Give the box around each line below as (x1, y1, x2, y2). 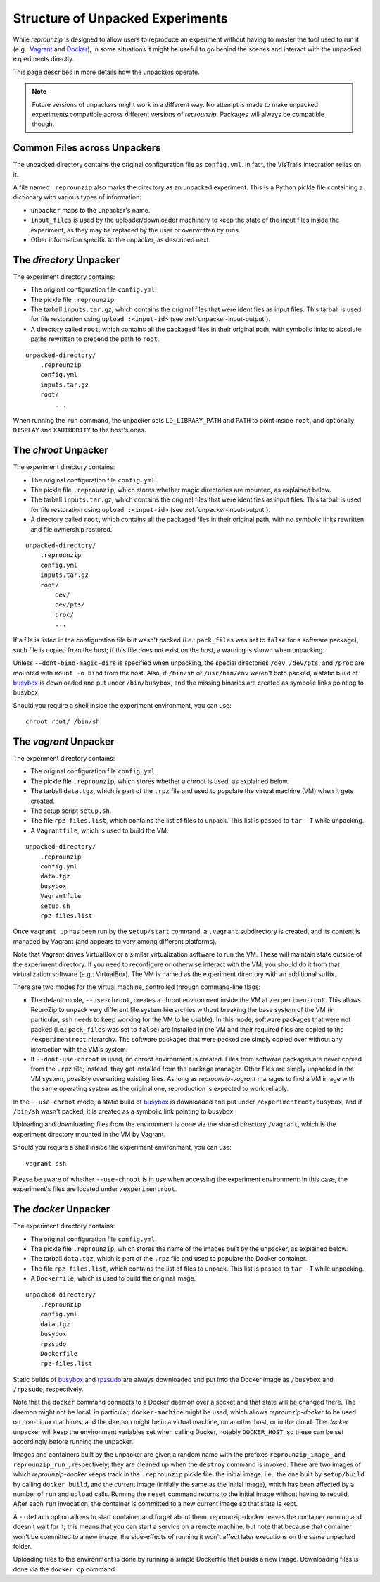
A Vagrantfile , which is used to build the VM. (30, 826, 169, 835)
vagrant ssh (25, 1159, 67, 1167)
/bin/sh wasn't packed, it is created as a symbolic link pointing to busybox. (13, 1107, 235, 1116)
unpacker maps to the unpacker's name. (30, 206, 151, 214)
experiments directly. (13, 55, 74, 63)
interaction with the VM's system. (30, 1045, 128, 1053)
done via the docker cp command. (13, 1564, 117, 1574)
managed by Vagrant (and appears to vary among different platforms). (13, 937, 217, 945)
